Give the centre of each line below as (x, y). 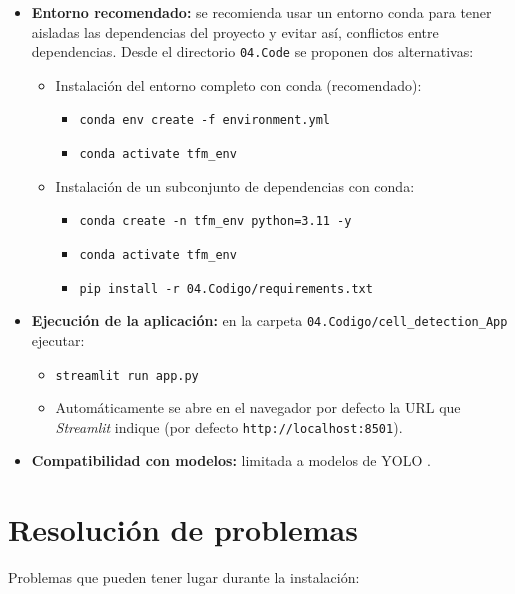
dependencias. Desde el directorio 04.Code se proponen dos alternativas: (252, 51)
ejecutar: (58, 339)
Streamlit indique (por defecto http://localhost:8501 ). (229, 426)
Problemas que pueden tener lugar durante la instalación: (184, 577)
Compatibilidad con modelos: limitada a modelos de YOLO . (231, 460)
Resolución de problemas (183, 529)
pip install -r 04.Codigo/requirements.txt (226, 288)
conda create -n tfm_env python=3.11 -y (215, 221)
